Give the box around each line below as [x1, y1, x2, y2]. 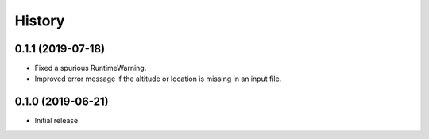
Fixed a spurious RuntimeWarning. [34, 64, 147, 73]
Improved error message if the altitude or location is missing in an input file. [34, 74, 282, 83]
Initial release [34, 116, 79, 125]
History [14, 12, 65, 29]
